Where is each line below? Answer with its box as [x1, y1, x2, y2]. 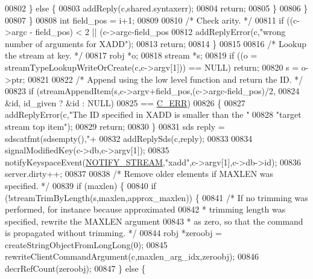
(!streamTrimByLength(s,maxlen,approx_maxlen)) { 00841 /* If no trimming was [5, 191, 308, 204]
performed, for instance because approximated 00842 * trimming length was [5, 203, 286, 216]
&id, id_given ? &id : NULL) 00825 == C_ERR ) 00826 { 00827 [5, 96, 245, 109]
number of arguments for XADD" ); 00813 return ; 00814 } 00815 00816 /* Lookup [5, 37, 307, 50]
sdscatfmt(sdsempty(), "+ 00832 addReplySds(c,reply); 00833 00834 [5, 132, 253, 144]
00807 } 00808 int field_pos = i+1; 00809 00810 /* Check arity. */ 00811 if [5, 13, 284, 26]
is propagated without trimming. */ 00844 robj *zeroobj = [5, 226, 223, 239]
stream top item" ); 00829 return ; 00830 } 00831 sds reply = [5, 120, 225, 132]
